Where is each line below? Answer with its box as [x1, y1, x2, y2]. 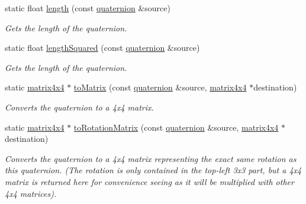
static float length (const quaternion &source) [5, 2, 170, 14]
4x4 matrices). [5, 187, 57, 199]
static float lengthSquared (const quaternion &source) [5, 41, 200, 54]
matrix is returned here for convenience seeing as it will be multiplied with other [5, 175, 294, 187]
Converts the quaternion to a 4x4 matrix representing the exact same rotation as [5, 152, 297, 164]
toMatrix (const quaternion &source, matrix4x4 [73, 81, 247, 93]
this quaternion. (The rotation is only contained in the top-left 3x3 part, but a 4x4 [5, 164, 302, 176]
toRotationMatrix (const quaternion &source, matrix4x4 [73, 121, 279, 133]
